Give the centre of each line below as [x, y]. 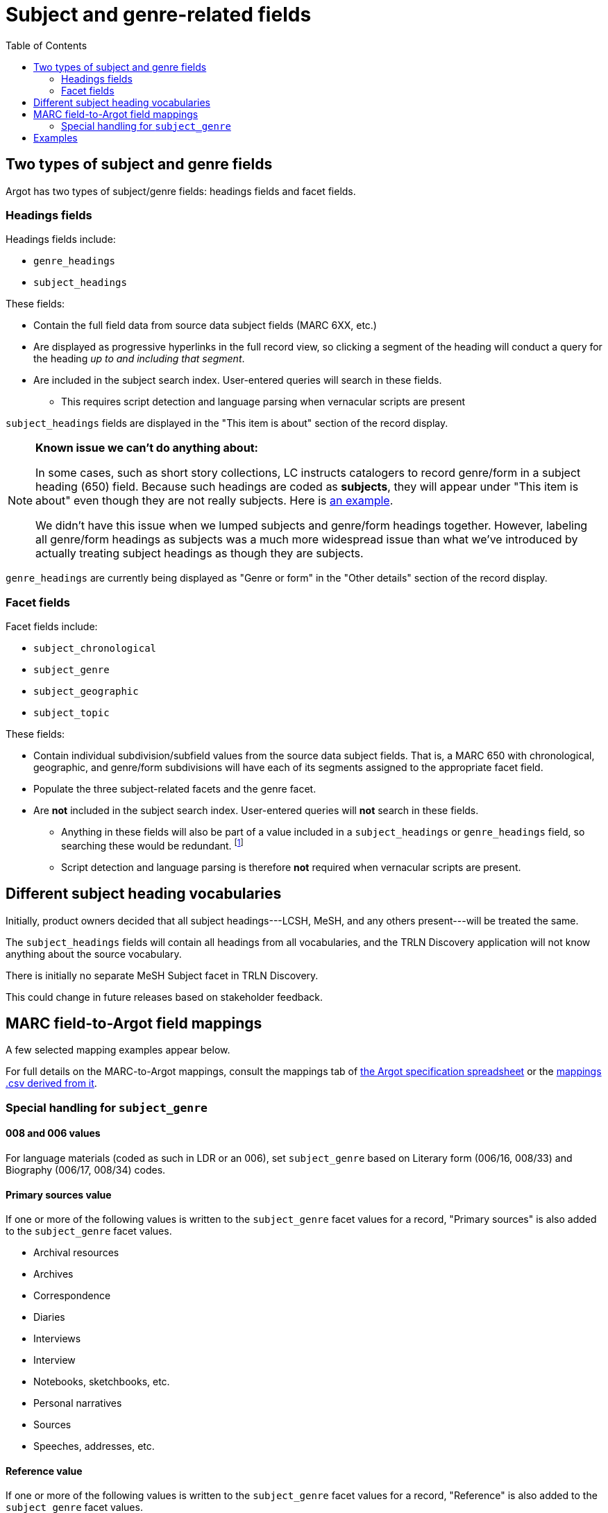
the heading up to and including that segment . [139, 359]
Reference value [44, 1471]
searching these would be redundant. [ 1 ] [152, 845]
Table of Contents [47, 45]
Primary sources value [59, 1194]
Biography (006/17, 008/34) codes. [86, 1170]
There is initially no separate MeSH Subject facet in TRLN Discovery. [162, 975]
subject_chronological [95, 649]
